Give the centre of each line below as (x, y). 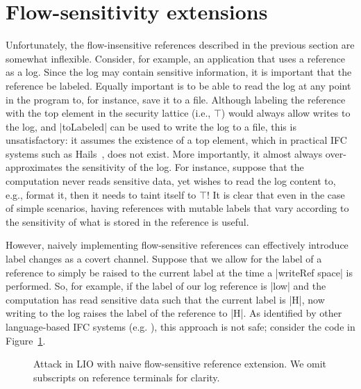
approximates (34, 167)
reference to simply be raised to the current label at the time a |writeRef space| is (179, 272)
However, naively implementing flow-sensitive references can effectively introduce (177, 245)
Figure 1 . (26, 340)
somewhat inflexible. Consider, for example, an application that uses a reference (175, 58)
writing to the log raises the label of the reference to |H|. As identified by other (174, 313)
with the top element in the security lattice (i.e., (108, 113)
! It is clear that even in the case (276, 194)
